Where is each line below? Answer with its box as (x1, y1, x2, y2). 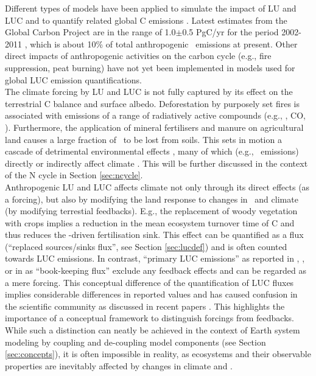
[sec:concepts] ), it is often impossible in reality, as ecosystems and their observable (5, 347, 311, 360)
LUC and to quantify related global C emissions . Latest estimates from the (5, 13, 287, 26)
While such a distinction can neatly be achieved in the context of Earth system (5, 324, 300, 336)
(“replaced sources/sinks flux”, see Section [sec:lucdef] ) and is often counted (5, 240, 287, 252)
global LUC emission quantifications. (5, 73, 142, 86)
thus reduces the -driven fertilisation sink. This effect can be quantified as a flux (5, 228, 304, 241)
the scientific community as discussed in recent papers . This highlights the (5, 299, 285, 312)
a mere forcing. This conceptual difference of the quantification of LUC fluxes (5, 276, 294, 288)
